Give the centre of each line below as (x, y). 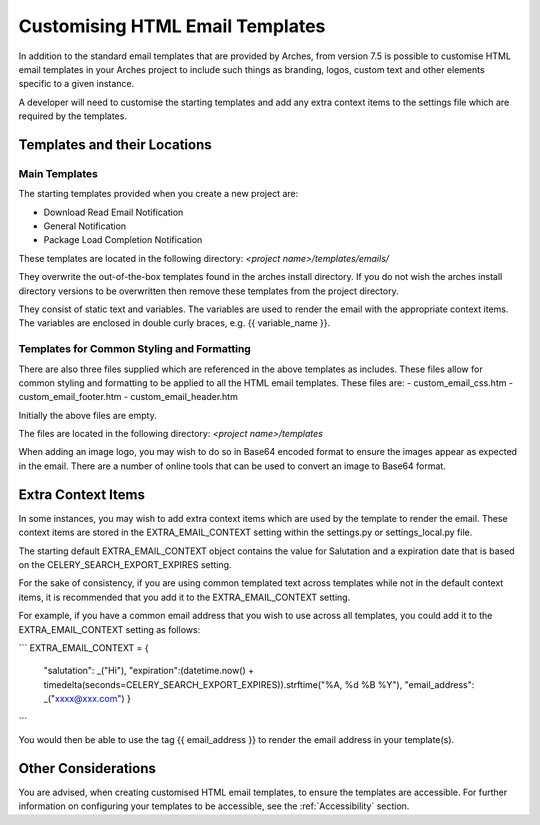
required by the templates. (72, 116)
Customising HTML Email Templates (172, 26)
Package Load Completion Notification (123, 240)
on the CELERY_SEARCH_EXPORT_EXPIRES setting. (125, 564)
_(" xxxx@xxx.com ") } (87, 699)
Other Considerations (87, 768)
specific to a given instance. (76, 84)
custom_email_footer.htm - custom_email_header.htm (128, 397)
